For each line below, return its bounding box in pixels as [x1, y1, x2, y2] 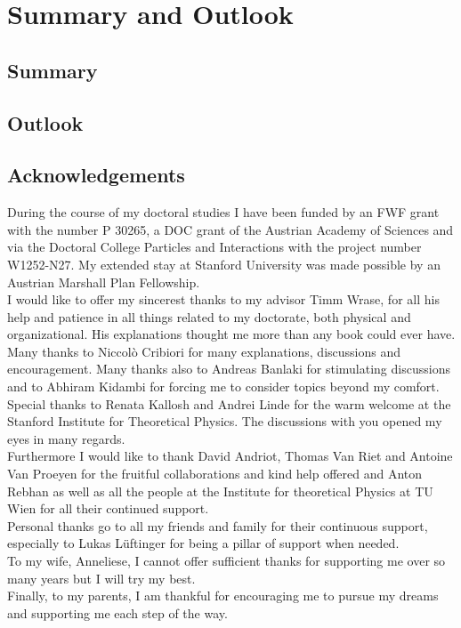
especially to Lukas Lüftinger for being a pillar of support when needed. [7, 534, 400, 552]
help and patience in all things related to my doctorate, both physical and [7, 307, 411, 326]
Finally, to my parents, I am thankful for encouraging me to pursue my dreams [7, 586, 439, 605]
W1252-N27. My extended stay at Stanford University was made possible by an [7, 254, 441, 273]
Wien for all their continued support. [7, 499, 209, 518]
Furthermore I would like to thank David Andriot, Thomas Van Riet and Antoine [7, 447, 453, 465]
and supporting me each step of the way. [7, 603, 228, 622]
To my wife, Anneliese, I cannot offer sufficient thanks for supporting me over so [7, 552, 446, 570]
